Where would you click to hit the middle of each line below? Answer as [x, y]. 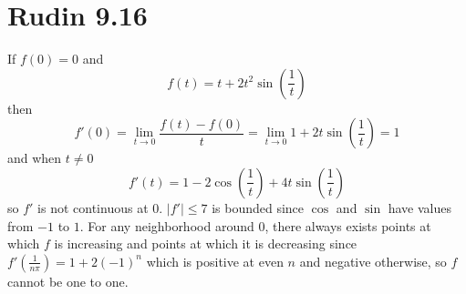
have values [419, 207]
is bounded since [258, 207]
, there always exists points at [348, 225]
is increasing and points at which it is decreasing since [206, 243]
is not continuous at [93, 207]
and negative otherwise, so [373, 261]
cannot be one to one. [68, 281]
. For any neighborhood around [167, 225]
